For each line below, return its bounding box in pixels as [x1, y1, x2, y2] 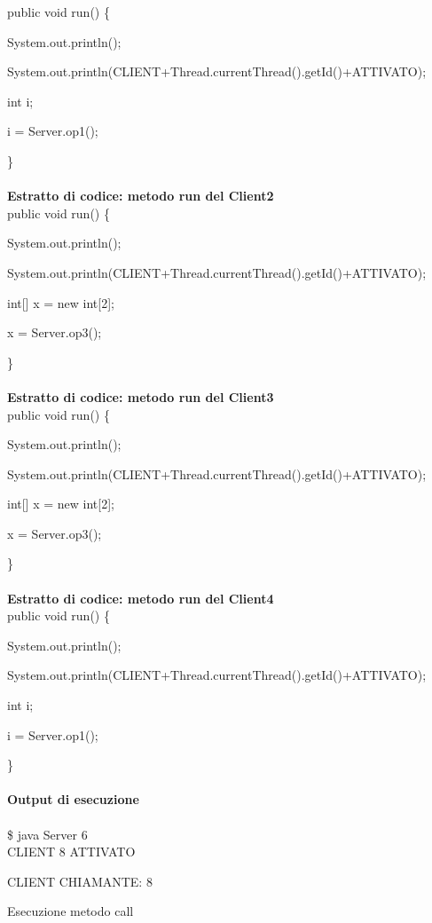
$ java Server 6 [7, 824, 88, 843]
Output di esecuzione [7, 790, 139, 809]
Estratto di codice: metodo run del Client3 [7, 387, 274, 406]
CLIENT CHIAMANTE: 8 [7, 872, 153, 890]
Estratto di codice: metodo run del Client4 [7, 588, 274, 607]
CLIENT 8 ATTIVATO [7, 842, 136, 861]
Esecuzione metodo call [7, 902, 134, 920]
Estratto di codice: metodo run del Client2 [7, 186, 274, 205]
